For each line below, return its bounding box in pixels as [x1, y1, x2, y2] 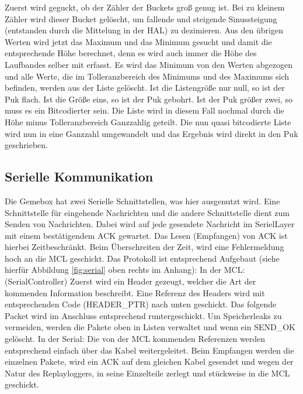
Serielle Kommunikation [5, 167, 154, 186]
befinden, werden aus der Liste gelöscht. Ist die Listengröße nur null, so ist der [5, 81, 285, 94]
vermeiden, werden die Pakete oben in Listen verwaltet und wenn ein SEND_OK [5, 321, 295, 333]
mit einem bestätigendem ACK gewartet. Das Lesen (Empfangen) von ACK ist [5, 229, 288, 241]
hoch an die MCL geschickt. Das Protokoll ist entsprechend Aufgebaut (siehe [5, 252, 280, 264]
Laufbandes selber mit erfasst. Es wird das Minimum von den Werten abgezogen [5, 58, 292, 70]
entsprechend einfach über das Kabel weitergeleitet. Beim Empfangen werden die [5, 344, 294, 356]
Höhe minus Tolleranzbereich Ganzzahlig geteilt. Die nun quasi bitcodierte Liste [5, 115, 291, 128]
